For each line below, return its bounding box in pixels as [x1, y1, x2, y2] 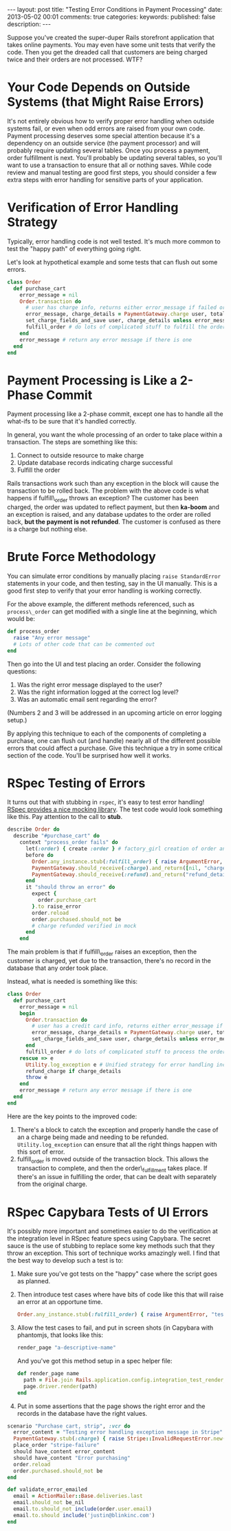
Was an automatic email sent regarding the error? [16, 695, 157, 703]
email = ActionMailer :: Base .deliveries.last [13, 1492, 143, 1500]
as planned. [16, 1277, 51, 1285]
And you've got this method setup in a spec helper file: [16, 1357, 173, 1365]
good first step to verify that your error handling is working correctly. [7, 586, 202, 595]
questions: [7, 667, 37, 675]
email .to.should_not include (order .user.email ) [13, 1505, 153, 1512]
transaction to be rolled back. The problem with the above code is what [7, 486, 209, 495]
